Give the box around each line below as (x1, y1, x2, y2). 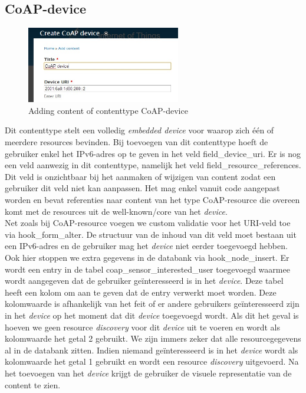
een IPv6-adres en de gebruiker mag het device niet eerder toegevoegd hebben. (5, 240, 288, 252)
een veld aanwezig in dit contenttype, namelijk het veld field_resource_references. (5, 159, 301, 171)
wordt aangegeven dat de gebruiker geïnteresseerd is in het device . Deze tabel (5, 274, 284, 287)
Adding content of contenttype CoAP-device (28, 104, 188, 116)
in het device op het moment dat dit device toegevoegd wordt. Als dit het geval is (5, 309, 299, 321)
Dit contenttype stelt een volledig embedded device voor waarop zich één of (5, 124, 274, 136)
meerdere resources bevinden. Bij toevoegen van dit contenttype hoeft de (5, 136, 268, 148)
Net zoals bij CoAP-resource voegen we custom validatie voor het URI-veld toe (5, 217, 291, 229)
